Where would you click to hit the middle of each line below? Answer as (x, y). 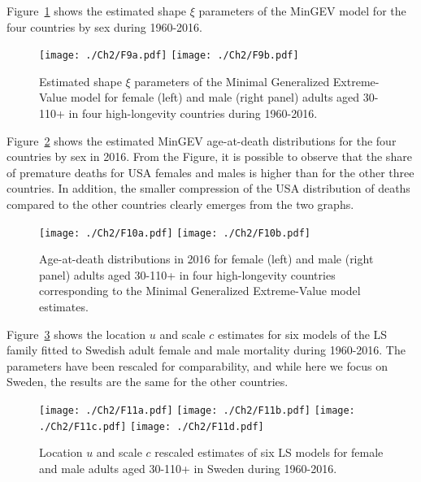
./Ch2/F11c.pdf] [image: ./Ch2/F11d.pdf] (152, 426)
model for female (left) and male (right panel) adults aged (215, 97)
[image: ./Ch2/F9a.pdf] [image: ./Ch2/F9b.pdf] (169, 56)
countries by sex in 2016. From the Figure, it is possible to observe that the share (209, 156)
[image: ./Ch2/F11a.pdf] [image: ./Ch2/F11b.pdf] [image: (197, 410)
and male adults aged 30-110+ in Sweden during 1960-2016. (188, 468)
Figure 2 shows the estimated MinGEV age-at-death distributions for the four (202, 140)
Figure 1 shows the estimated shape (97, 11)
